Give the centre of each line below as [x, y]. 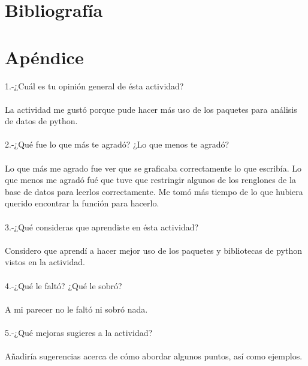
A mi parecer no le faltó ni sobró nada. [76, 309]
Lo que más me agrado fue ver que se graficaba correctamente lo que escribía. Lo [153, 168]
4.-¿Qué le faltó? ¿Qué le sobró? [64, 285]
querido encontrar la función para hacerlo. [82, 203]
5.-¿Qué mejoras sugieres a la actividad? [79, 332]
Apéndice [44, 57]
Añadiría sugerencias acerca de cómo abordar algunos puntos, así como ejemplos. [154, 356]
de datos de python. [41, 121]
